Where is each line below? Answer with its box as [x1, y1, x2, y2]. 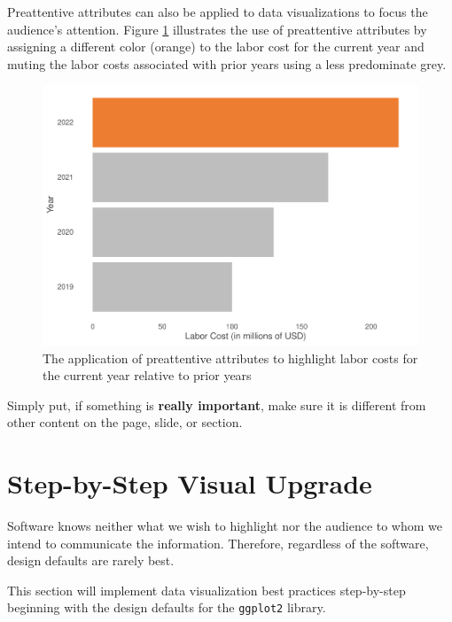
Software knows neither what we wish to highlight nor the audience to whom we [7, 517, 443, 534]
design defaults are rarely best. [7, 551, 175, 570]
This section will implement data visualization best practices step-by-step [7, 580, 406, 599]
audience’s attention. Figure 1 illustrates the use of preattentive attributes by [7, 19, 427, 38]
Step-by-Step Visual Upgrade [7, 465, 372, 501]
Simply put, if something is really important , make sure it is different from [7, 395, 426, 414]
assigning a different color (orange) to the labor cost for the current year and [7, 37, 425, 56]
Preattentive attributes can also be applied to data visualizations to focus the [7, 3, 428, 20]
